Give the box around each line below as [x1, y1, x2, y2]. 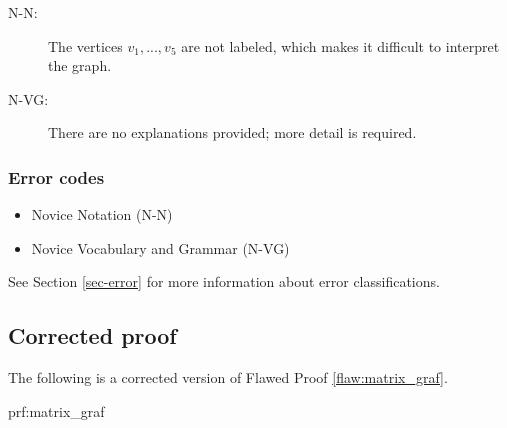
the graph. [48, 55, 112, 76]
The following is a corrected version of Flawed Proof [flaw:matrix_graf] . [8, 367, 448, 388]
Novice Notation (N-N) [31, 204, 173, 225]
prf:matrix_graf [8, 400, 105, 421]
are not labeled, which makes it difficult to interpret [181, 35, 500, 56]
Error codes [8, 164, 105, 189]
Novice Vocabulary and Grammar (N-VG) [31, 237, 290, 258]
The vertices [48, 35, 123, 56]
